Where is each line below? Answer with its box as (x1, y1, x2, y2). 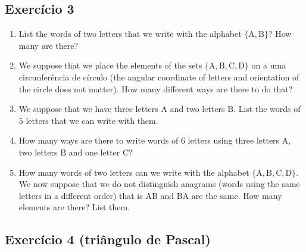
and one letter (68, 145, 120, 158)
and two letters (170, 102, 225, 115)
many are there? (18, 39, 79, 51)
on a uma (251, 59, 286, 71)
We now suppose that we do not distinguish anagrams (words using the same (18, 178, 300, 190)
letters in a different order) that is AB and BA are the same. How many (18, 189, 282, 201)
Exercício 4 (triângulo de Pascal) (5, 230, 211, 248)
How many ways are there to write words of (18, 134, 179, 147)
